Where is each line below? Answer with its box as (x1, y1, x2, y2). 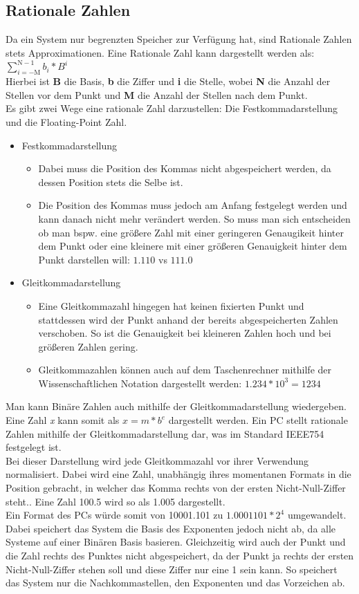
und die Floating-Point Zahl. (6, 114, 127, 129)
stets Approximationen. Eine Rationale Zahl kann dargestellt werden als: (6, 45, 315, 59)
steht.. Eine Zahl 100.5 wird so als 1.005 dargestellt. (6, 494, 225, 508)
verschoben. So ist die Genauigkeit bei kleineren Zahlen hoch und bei (38, 326, 331, 340)
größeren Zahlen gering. (38, 339, 138, 353)
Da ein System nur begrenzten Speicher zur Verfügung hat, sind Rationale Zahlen (6, 32, 352, 46)
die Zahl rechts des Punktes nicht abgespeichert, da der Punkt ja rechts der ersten (6, 548, 354, 562)
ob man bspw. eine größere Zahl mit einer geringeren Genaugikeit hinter (38, 225, 344, 239)
